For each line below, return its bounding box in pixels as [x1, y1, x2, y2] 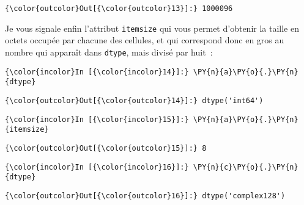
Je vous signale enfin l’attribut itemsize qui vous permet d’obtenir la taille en [5, 21, 299, 34]
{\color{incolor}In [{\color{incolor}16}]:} [5, 162, 189, 171]
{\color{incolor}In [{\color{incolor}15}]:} [5, 115, 189, 124]
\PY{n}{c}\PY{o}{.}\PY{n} [193, 162, 298, 171]
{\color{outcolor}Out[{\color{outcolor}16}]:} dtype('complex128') [5, 191, 286, 200]
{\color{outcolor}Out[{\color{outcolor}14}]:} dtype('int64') [5, 96, 264, 105]
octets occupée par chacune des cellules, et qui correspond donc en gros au [5, 34, 284, 46]
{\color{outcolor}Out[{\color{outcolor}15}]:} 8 [5, 143, 207, 153]
